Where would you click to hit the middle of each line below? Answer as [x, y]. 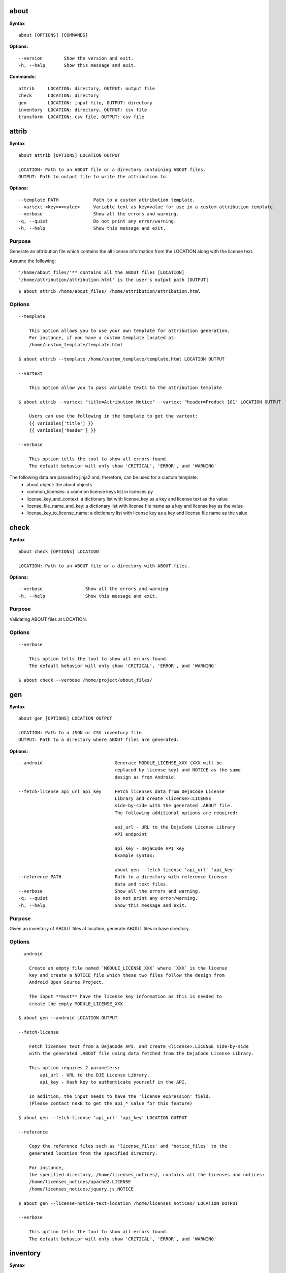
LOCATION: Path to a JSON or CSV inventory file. [82, 732]
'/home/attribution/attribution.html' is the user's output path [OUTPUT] [114, 280]
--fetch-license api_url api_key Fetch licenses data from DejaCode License [122, 791]
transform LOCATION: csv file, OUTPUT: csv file [82, 117]
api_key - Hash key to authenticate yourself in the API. [114, 1082]
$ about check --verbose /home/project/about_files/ [85, 680]
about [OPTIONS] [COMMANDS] [53, 35]
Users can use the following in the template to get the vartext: [113, 416]
